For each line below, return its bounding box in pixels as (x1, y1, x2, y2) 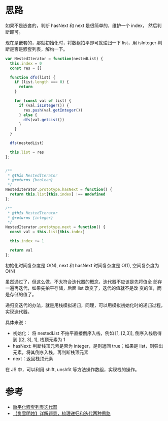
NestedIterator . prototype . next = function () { (5, 224, 106, 230)
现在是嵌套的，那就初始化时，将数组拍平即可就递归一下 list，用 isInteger (5, 39, 157, 46)
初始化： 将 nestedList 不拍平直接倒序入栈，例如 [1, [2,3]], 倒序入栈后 (12, 330, 157, 336)
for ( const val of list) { (14, 98, 72, 103)
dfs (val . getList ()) (23, 117, 65, 122)
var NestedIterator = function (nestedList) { (5, 56, 103, 61)
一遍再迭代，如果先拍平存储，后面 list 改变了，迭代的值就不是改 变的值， (5, 285, 157, 291)
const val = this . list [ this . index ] (10, 230, 85, 235)
